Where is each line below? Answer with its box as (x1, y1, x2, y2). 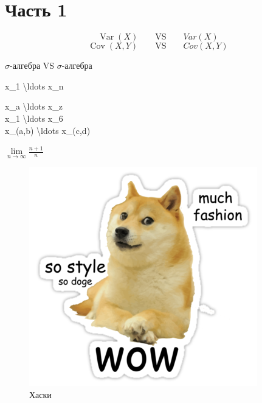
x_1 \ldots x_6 (5, 111, 63, 124)
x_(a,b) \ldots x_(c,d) (5, 124, 91, 136)
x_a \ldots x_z (5, 100, 63, 113)
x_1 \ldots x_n (5, 79, 64, 92)
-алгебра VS (10, 59, 55, 72)
